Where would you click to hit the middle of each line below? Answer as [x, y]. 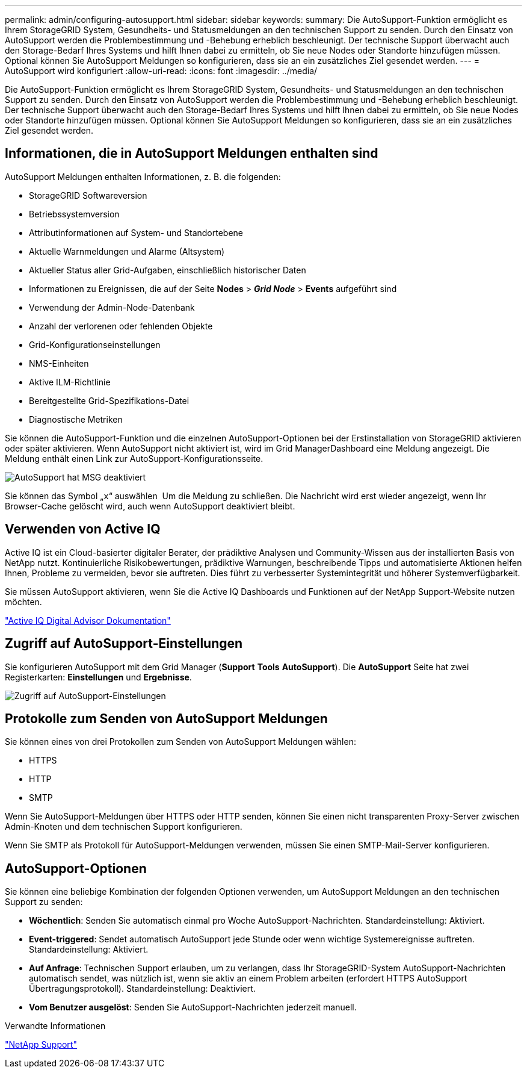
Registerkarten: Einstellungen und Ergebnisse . [98, 677]
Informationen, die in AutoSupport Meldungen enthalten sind [192, 154]
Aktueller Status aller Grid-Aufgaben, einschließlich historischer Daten [168, 270]
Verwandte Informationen [55, 1026]
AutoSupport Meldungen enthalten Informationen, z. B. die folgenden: [143, 176]
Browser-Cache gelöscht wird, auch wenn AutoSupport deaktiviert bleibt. [150, 506]
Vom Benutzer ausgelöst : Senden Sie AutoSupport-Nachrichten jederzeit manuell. [193, 1007]
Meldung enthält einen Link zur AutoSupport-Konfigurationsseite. [134, 458]
